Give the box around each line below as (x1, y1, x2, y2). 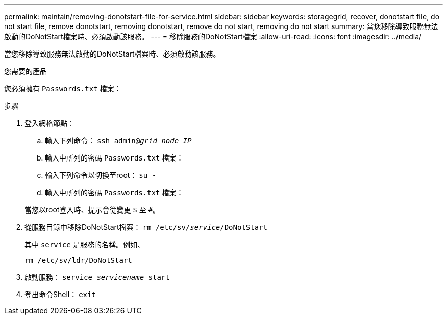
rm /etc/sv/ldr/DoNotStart (24, 256, 132, 264)
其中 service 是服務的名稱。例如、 (24, 240, 144, 249)
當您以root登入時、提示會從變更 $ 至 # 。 (24, 205, 160, 214)
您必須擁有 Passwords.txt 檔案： (4, 84, 121, 93)
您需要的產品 (4, 67, 47, 75)
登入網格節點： (24, 119, 74, 127)
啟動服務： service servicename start (24, 273, 170, 281)
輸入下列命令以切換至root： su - (45, 171, 157, 179)
